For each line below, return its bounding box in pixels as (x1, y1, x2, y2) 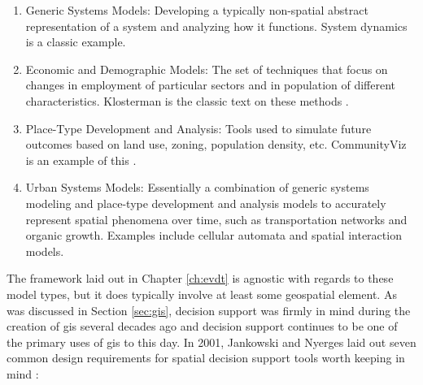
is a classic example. (25, 33, 126, 50)
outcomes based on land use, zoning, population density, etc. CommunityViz (25, 136, 407, 153)
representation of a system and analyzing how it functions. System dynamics (25, 17, 408, 34)
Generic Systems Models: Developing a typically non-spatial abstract (25, 2, 368, 18)
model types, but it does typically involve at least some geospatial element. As (7, 285, 397, 302)
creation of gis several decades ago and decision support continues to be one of (7, 318, 398, 335)
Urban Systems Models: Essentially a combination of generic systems (25, 179, 369, 196)
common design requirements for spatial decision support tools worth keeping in (7, 349, 405, 366)
